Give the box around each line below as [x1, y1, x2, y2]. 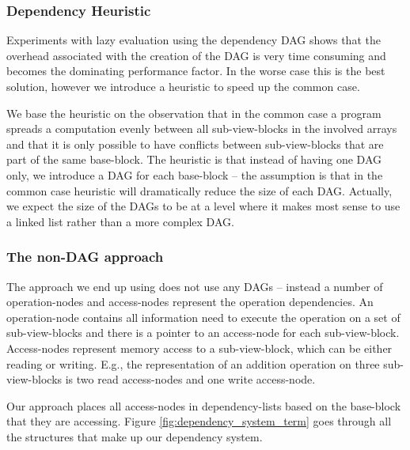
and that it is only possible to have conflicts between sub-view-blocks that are [6, 135, 384, 152]
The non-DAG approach [6, 247, 164, 267]
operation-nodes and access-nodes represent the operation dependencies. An [6, 293, 374, 310]
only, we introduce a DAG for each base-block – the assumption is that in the [6, 166, 383, 183]
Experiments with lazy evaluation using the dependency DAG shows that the [6, 32, 381, 48]
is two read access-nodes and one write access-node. [65, 371, 316, 388]
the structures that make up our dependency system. [6, 428, 263, 444]
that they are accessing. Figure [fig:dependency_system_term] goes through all [6, 413, 392, 429]
